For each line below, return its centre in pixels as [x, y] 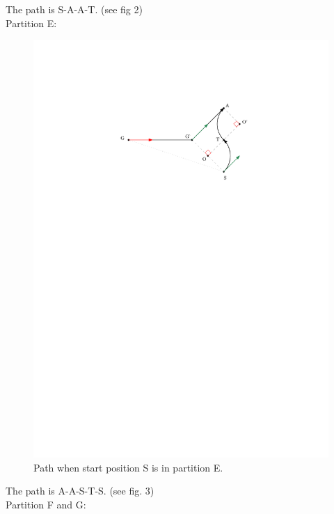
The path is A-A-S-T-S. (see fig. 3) [80, 491]
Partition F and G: [46, 504]
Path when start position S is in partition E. [128, 467]
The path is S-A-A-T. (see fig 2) [74, 9]
